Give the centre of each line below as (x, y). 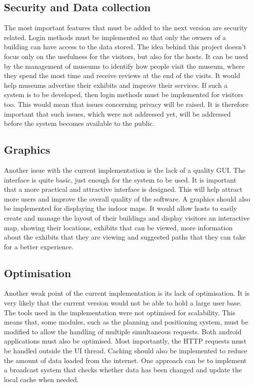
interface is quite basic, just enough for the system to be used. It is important (120, 179)
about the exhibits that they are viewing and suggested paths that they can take (125, 237)
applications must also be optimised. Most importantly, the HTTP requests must (125, 341)
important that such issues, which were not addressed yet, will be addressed (117, 113)
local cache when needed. (42, 379)
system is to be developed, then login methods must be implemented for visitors (124, 94)
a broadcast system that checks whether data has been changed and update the (123, 370)
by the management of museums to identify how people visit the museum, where (124, 66)
